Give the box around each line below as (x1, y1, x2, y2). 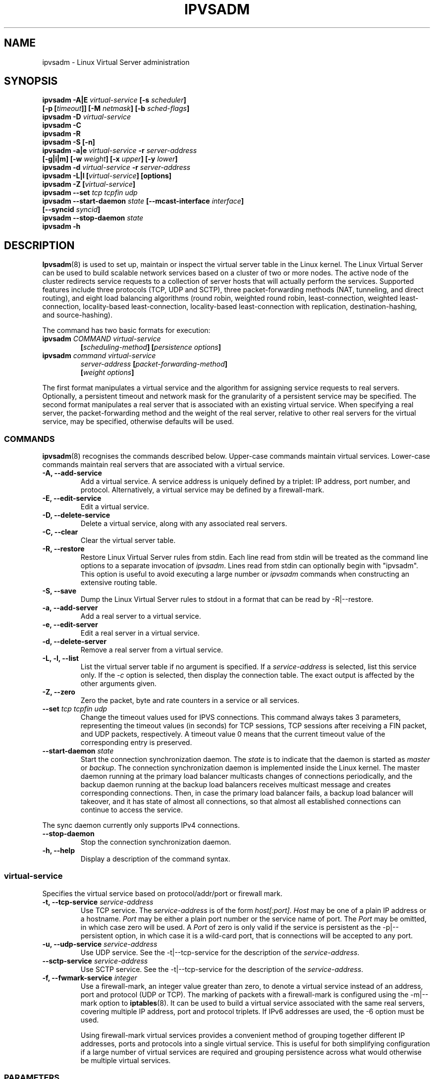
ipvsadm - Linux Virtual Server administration (42, 57, 190, 66)
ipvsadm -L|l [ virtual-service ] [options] (42, 171, 171, 180)
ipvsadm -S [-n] (42, 138, 95, 147)
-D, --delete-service (42, 511, 110, 520)
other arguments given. (80, 679, 157, 688)
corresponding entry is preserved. (80, 738, 192, 747)
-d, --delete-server (42, 637, 107, 646)
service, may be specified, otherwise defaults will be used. (42, 417, 234, 426)
